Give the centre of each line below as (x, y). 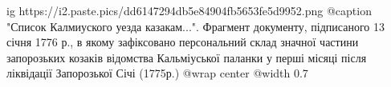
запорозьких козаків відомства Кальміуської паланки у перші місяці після (187, 57)
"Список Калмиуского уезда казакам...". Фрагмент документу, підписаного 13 (195, 26)
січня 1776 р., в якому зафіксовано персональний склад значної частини (183, 42)
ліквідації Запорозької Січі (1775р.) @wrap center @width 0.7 (157, 73)
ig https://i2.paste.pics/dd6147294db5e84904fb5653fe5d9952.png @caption (189, 10)
